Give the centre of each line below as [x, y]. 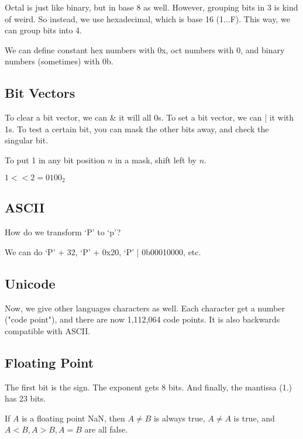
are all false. [106, 429]
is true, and [254, 418]
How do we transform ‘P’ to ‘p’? [63, 232]
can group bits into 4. [43, 30]
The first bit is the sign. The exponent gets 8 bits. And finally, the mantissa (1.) [148, 387]
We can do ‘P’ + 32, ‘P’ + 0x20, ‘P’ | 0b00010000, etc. [103, 251]
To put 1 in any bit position [55, 160]
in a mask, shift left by [156, 160]
